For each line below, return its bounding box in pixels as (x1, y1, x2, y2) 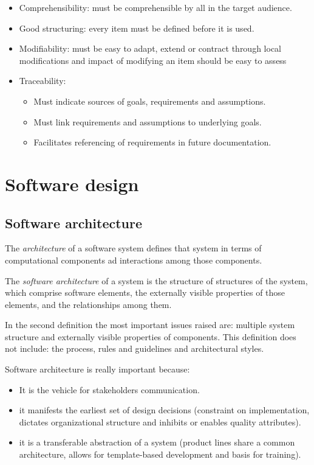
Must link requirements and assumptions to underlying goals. (33, 115, 262, 128)
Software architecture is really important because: (5, 363, 190, 376)
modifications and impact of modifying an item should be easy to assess (19, 54, 287, 66)
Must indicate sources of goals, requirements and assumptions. (33, 94, 266, 107)
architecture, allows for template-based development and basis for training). (19, 448, 301, 461)
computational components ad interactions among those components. (5, 253, 262, 266)
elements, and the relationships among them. (5, 298, 172, 310)
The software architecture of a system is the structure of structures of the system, (5, 274, 308, 287)
